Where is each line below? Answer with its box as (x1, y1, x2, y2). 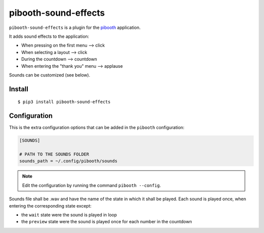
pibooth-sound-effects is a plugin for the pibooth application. (9, 25, 141, 30)
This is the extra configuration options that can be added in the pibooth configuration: (9, 125, 185, 130)
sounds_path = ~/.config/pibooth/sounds (19, 158, 117, 164)
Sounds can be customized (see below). (9, 72, 90, 78)
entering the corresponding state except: (9, 203, 92, 208)
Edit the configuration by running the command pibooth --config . (22, 182, 161, 188)
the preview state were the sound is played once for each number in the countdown (21, 219, 192, 225)
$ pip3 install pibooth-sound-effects (18, 99, 111, 105)
